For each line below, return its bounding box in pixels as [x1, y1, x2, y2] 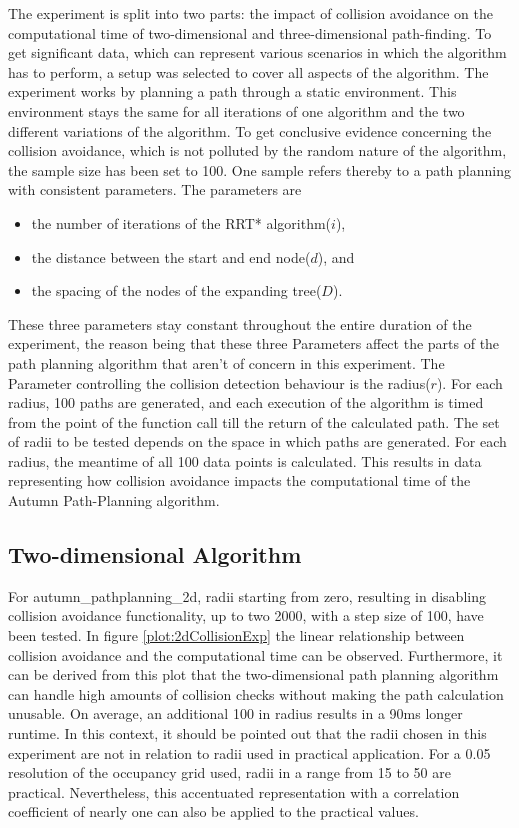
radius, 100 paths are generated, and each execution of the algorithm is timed [8, 392, 484, 413]
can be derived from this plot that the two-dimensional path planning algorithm [8, 664, 499, 685]
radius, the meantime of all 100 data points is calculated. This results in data [8, 450, 482, 471]
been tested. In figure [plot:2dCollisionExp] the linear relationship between [8, 625, 465, 646]
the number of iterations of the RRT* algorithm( [31, 212, 332, 233]
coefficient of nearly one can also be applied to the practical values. [8, 801, 419, 822]
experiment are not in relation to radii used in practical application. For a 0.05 [8, 742, 491, 763]
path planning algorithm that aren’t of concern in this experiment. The [8, 352, 445, 373]
